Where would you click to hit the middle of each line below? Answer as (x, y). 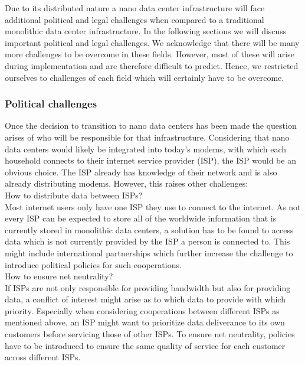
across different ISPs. (43, 357)
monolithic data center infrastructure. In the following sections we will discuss (146, 31)
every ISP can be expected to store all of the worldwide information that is (141, 218)
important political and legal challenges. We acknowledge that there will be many (152, 42)
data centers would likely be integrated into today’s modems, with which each (146, 149)
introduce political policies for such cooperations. (93, 264)
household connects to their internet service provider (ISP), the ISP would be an (150, 160)
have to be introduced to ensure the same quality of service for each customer (145, 345)
